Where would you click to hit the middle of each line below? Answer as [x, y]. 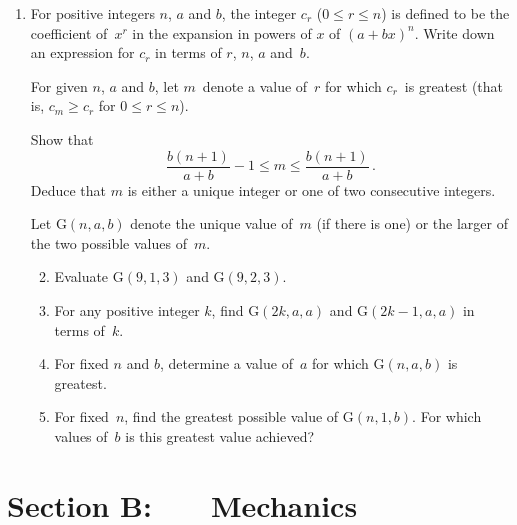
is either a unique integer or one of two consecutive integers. [311, 189]
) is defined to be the [445, 13]
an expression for [82, 52]
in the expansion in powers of [222, 32]
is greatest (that [454, 85]
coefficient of [69, 32]
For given [59, 85]
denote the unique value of [211, 223]
